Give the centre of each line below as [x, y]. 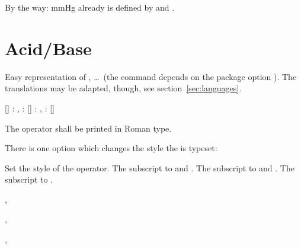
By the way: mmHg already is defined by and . [90, 7]
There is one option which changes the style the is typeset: [111, 148]
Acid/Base [48, 48]
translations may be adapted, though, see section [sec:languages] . [123, 88]
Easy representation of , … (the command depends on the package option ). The [151, 76]
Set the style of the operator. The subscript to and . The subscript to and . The [150, 167]
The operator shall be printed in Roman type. [88, 128]
